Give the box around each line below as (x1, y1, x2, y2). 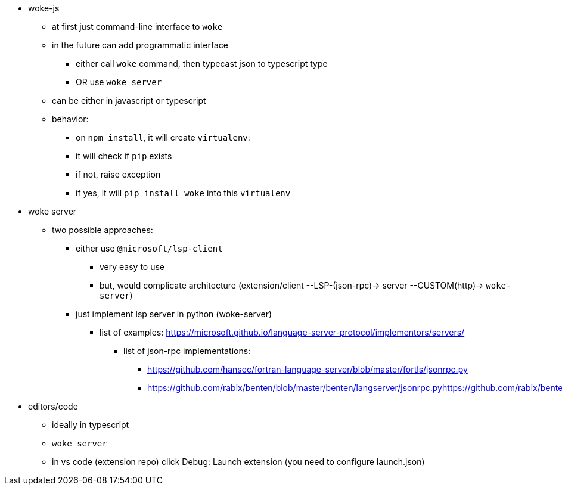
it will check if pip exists (76, 151, 172, 161)
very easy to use (100, 262, 165, 272)
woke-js (28, 3, 60, 13)
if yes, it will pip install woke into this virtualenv (76, 188, 291, 198)
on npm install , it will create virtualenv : (76, 132, 250, 142)
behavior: (52, 114, 89, 124)
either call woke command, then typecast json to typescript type (76, 58, 328, 69)
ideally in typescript (52, 420, 129, 430)
